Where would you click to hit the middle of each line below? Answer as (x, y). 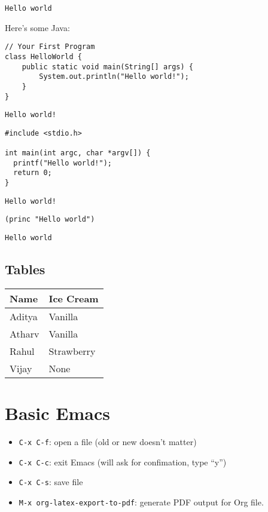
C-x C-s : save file (51, 482)
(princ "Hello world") (50, 220)
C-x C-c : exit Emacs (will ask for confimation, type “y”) (123, 462)
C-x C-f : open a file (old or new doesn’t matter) (108, 442)
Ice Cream (74, 298)
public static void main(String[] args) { (107, 67)
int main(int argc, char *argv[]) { (78, 153)
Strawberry (72, 351)
